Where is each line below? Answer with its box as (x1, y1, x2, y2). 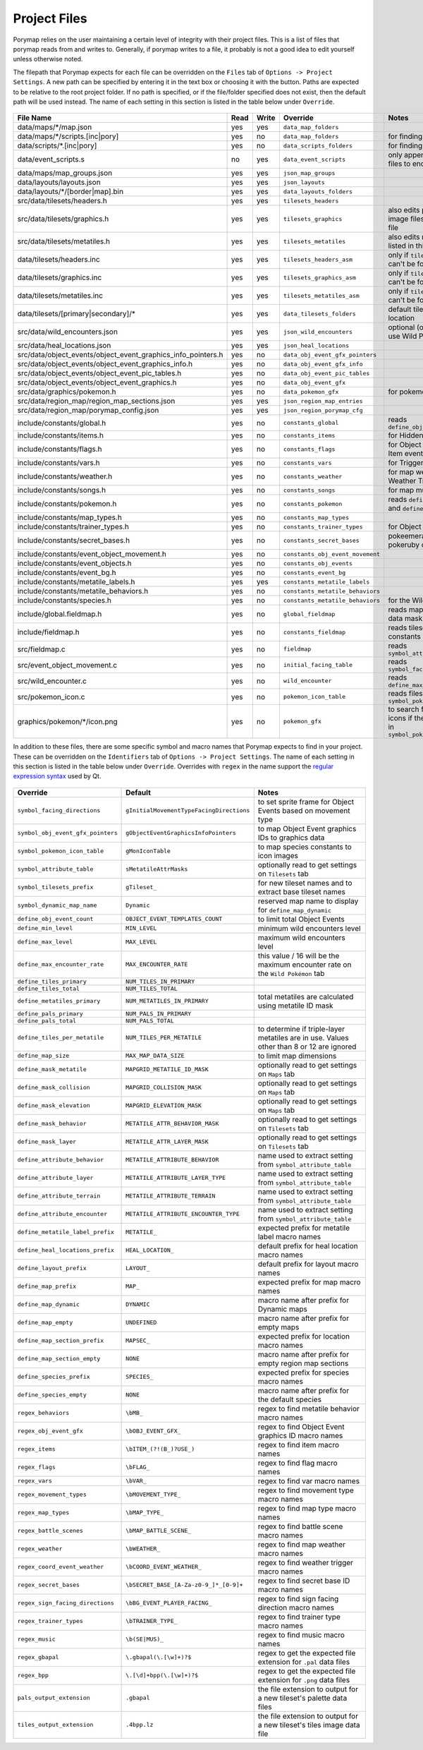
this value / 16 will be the (257, 951, 340, 960)
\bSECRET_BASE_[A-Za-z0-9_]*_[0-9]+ (125, 1581, 243, 1589)
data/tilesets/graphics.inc (17, 272, 102, 282)
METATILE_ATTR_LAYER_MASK (125, 1138, 209, 1146)
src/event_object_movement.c (17, 660, 118, 670)
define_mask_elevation (17, 1102, 91, 1109)
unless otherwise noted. (13, 55, 83, 64)
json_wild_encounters (283, 328, 352, 335)
